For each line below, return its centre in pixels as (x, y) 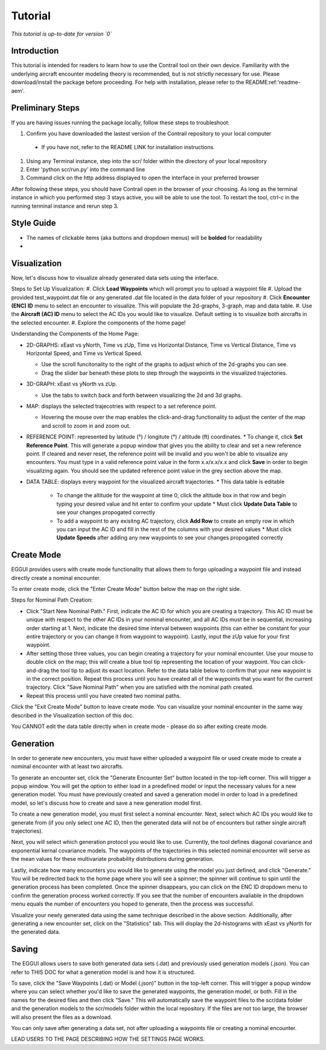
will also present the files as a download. (62, 1017)
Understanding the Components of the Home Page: (75, 334)
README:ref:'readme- (273, 82)
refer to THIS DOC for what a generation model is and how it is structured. (103, 972)
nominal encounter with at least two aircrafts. (67, 767)
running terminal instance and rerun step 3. (65, 206)
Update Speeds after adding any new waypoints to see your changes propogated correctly (170, 538)
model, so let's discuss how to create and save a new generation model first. (107, 803)
